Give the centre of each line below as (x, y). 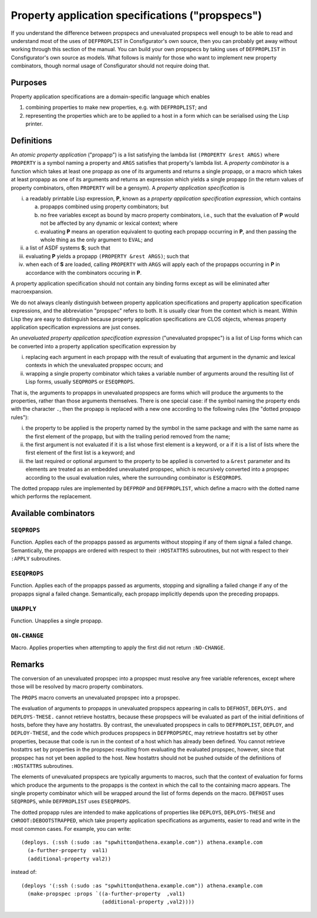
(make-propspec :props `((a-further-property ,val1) (106, 894)
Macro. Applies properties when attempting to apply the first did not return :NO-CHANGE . (118, 648)
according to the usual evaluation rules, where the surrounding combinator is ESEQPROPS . (134, 477)
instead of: (24, 872)
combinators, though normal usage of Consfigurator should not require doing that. (110, 66)
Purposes (29, 82)
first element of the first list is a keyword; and (80, 453)
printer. (34, 124)
